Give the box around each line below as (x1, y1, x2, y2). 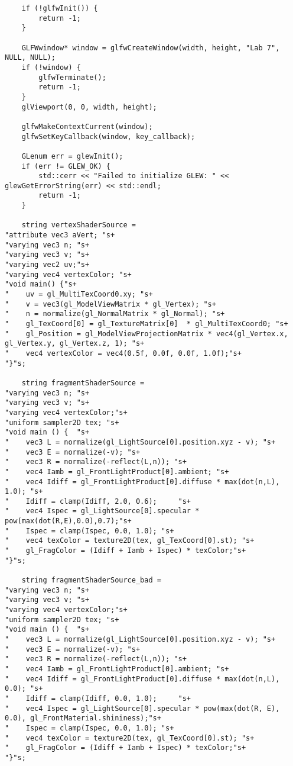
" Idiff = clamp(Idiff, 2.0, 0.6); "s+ (5, 497, 191, 506)
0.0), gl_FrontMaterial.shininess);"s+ (5, 714, 161, 723)
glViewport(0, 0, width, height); (21, 102, 157, 111)
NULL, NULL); (5, 53, 56, 62)
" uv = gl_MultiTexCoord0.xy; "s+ (5, 290, 153, 299)
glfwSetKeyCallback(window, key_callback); (21, 132, 196, 141)
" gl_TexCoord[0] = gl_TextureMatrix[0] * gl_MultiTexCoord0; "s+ (5, 320, 288, 328)
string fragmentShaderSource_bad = (21, 576, 161, 585)
